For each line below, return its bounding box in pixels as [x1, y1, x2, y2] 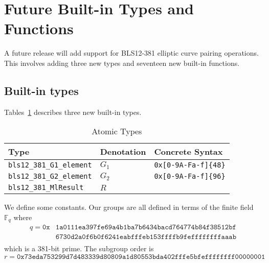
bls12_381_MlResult [8, 183, 84, 192]
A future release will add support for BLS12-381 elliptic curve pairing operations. [4, 47, 259, 58]
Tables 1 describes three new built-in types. [4, 106, 142, 117]
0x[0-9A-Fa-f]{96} [154, 172, 226, 181]
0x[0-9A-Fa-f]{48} [154, 161, 226, 170]
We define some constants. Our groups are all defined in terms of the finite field [4, 202, 254, 212]
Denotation [100, 146, 146, 158]
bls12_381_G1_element [8, 161, 92, 170]
